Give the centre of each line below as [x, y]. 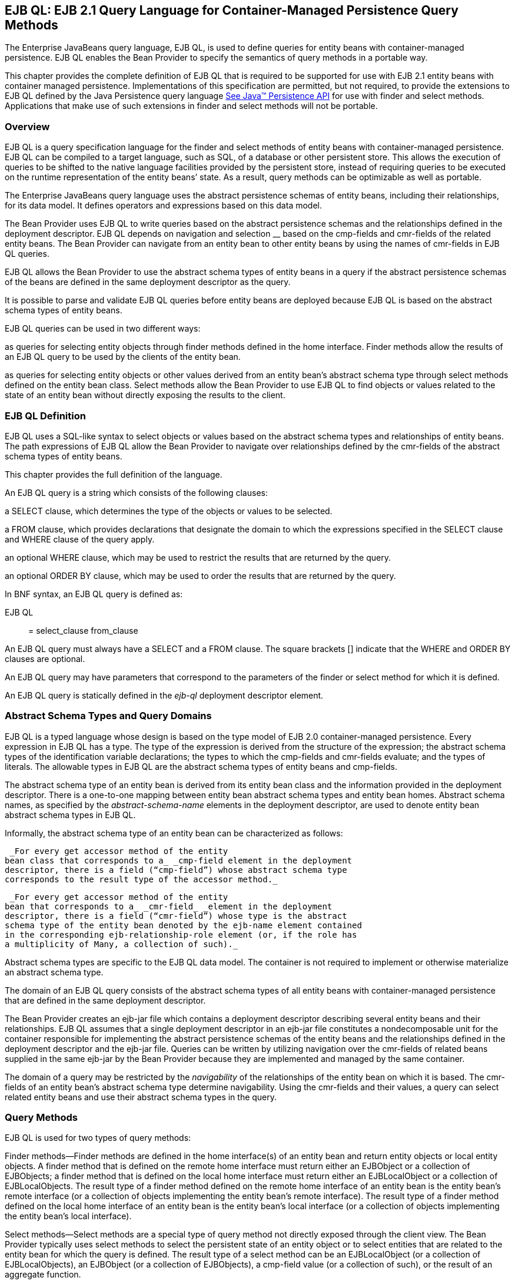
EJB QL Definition [45, 416]
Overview [27, 126]
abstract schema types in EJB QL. [70, 815]
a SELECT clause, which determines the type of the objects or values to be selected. [169, 511]
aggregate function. [43, 1275]
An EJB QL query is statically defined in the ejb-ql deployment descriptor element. [164, 695]
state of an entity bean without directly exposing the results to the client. [145, 395]
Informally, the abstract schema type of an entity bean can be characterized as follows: [174, 833]
